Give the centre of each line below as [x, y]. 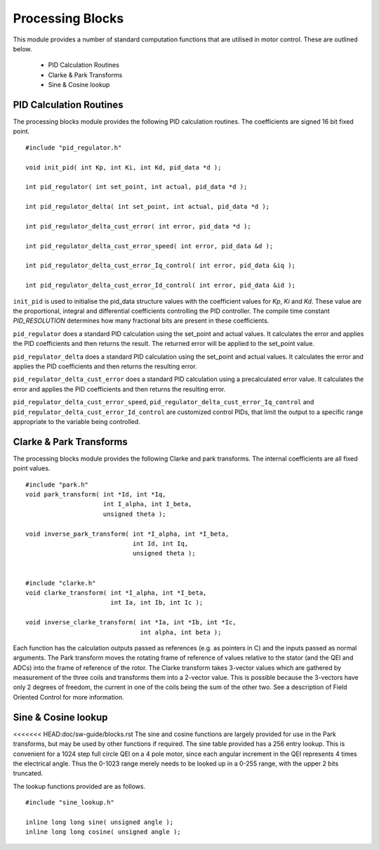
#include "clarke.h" [61, 583]
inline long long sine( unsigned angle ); [100, 822]
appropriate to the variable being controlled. [77, 421]
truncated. [28, 773]
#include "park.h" [57, 484]
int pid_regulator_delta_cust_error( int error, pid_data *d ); [139, 226]
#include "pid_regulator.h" [74, 147]
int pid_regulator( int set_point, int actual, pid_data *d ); [137, 187]
